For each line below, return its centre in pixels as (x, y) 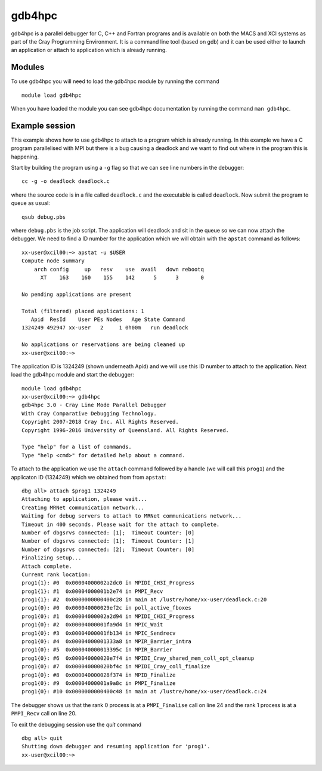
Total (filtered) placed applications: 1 (83, 311)
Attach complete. (47, 566)
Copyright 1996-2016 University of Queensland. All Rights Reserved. (126, 430)
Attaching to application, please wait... (85, 499)
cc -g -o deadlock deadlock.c (66, 181)
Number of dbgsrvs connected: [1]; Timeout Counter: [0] (108, 533)
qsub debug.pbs (44, 217)
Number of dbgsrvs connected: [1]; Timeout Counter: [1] (108, 541)
